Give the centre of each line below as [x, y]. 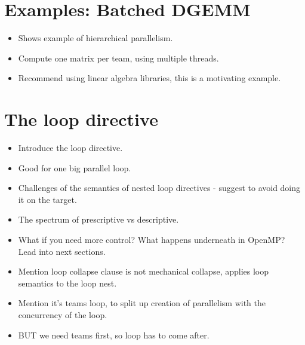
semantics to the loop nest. [67, 283]
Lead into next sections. [62, 251]
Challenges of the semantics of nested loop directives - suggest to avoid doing [159, 188]
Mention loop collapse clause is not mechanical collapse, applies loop [143, 271]
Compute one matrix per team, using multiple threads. [118, 58]
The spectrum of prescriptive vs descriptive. [98, 219]
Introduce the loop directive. [70, 148]
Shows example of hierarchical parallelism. [95, 38]
